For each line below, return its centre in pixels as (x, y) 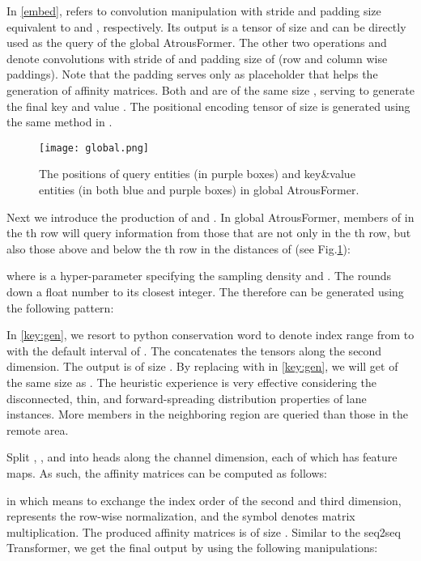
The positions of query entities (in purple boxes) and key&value (197, 174)
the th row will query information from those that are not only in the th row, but (209, 233)
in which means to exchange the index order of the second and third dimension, (204, 500)
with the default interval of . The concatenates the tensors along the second (194, 350)
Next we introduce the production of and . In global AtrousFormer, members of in (210, 217)
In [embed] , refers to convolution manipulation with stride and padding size (194, 11)
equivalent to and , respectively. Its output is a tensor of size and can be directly (206, 26)
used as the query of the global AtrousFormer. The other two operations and (197, 42)
